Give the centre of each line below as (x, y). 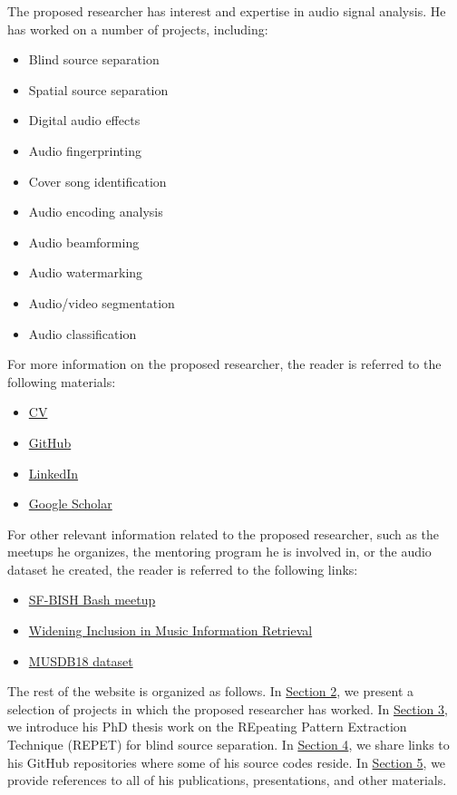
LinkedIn (53, 473)
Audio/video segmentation (102, 302)
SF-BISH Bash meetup (92, 600)
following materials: (62, 381)
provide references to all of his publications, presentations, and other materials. (227, 780)
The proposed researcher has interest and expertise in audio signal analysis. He (227, 11)
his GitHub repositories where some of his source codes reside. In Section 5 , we (227, 762)
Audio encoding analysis (96, 212)
